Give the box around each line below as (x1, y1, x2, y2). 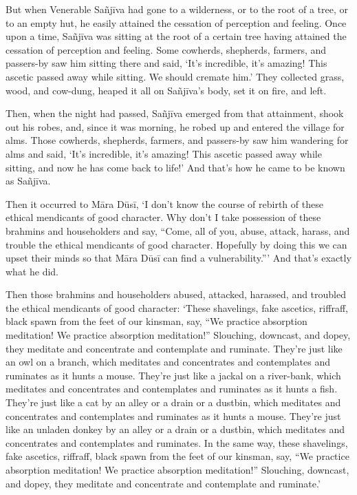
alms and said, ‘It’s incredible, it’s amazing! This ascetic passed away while (6, 146, 322, 160)
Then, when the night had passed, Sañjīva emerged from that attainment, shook (6, 106, 344, 120)
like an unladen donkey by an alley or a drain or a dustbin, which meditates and (6, 422, 345, 436)
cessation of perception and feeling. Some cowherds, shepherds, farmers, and (6, 42, 327, 56)
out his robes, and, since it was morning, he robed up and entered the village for (6, 119, 345, 134)
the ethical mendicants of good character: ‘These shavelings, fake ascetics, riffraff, (6, 300, 348, 315)
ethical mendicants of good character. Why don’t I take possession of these (6, 210, 321, 224)
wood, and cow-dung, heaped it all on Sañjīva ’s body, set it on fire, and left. (6, 83, 327, 97)
